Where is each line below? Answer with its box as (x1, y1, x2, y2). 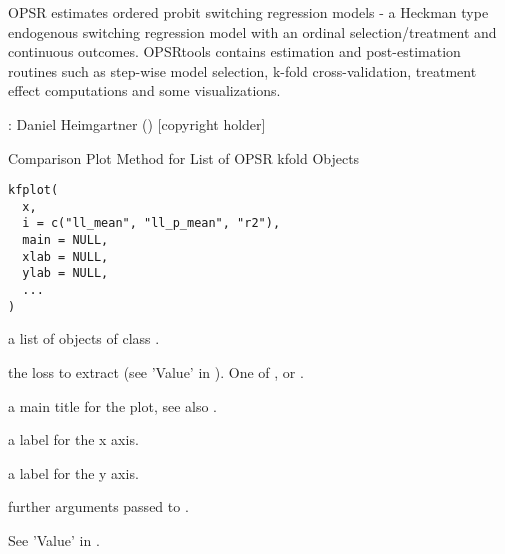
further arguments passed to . (8, 496, 189, 517)
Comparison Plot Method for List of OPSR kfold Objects (8, 147, 360, 168)
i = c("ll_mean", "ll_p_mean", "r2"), (22, 216, 281, 231)
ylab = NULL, (22, 266, 109, 281)
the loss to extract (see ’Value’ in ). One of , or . (8, 362, 304, 382)
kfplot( (8, 183, 59, 198)
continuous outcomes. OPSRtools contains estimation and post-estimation (8, 41, 461, 62)
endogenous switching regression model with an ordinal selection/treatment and (8, 21, 497, 42)
